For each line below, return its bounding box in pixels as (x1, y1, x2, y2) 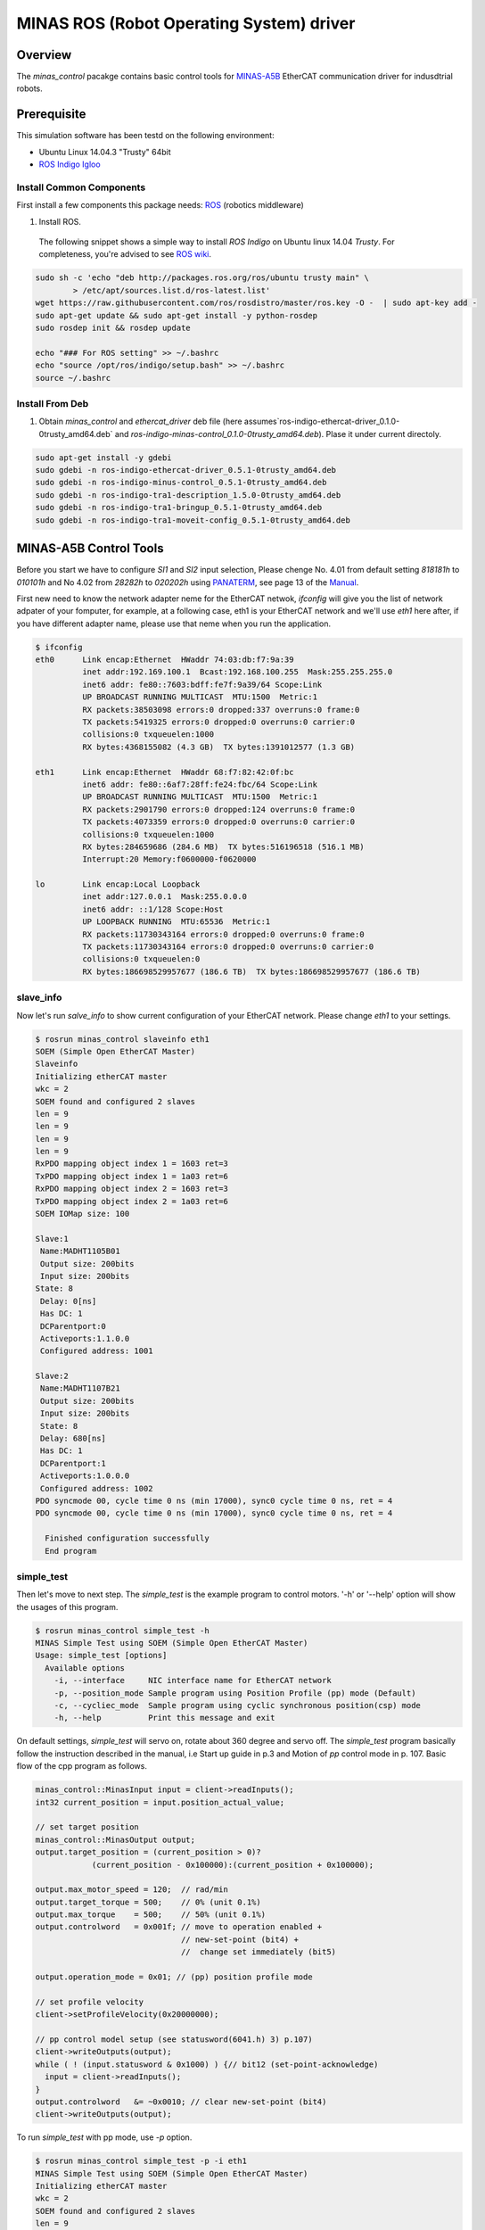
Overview (16, 47, 72, 62)
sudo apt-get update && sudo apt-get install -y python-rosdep (35, 310, 318, 320)
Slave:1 (35, 1234, 69, 1243)
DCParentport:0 (40, 1321, 107, 1331)
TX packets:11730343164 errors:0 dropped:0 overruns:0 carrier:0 (81, 942, 374, 952)
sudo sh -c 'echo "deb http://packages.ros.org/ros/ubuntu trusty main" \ (35, 273, 370, 283)
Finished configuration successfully (45, 1533, 210, 1543)
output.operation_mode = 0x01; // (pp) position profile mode (35, 1972, 313, 1982)
